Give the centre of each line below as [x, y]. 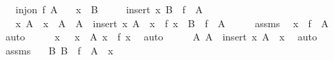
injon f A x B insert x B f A [109, 9]
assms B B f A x [59, 50]
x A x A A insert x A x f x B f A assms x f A [172, 23]
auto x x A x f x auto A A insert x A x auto [161, 37]
